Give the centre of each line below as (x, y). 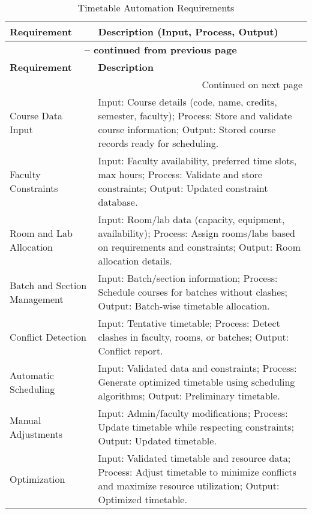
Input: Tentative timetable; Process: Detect (189, 323)
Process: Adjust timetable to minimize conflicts (197, 472)
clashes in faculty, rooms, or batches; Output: (193, 337)
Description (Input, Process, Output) (188, 31)
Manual (25, 420)
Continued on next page (252, 84)
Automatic (32, 375)
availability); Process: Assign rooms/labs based (196, 233)
